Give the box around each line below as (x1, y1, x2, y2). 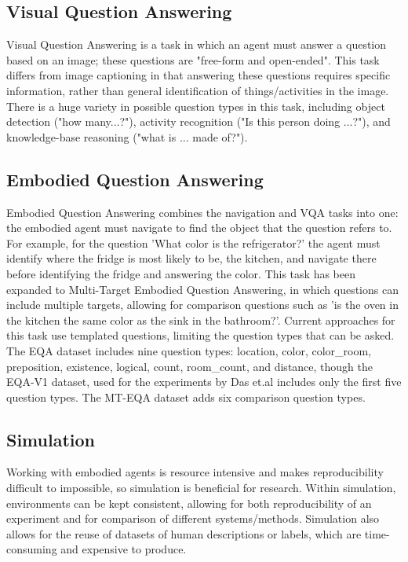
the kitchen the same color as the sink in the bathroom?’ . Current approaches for (6, 311, 395, 328)
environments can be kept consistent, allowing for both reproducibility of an (6, 494, 372, 511)
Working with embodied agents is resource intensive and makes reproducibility (6, 464, 384, 480)
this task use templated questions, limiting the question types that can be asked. (6, 327, 395, 343)
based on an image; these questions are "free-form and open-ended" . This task (6, 51, 380, 68)
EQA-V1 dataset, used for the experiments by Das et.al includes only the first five (6, 373, 402, 390)
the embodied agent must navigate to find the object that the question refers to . (6, 219, 392, 236)
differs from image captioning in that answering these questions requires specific (6, 67, 391, 83)
